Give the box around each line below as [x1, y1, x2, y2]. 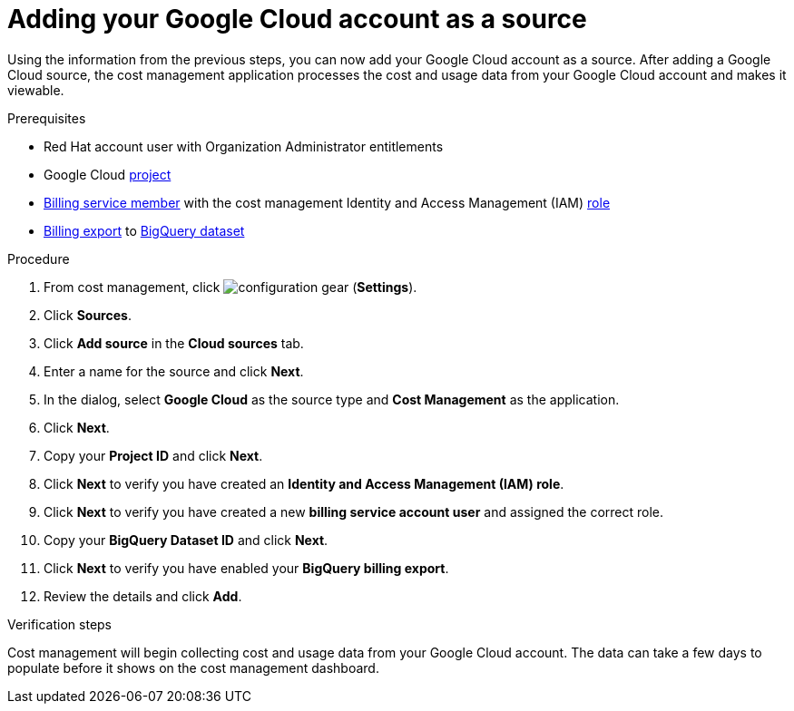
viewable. [7, 82, 64, 98]
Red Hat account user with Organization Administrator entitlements [44, 138, 444, 154]
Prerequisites [7, 110, 86, 126]
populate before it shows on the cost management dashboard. [7, 659, 379, 676]
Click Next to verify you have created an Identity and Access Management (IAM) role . [44, 475, 564, 492]
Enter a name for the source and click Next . [44, 363, 304, 379]
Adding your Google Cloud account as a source [7, 4, 587, 34]
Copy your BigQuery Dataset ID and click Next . [44, 531, 328, 548]
